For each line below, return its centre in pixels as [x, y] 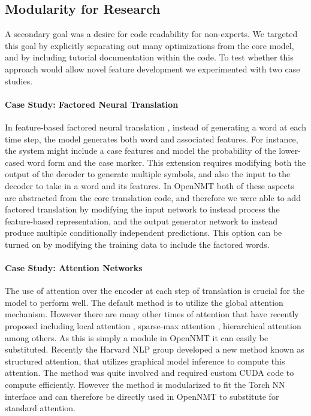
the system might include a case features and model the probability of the [141, 151]
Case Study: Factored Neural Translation [92, 104]
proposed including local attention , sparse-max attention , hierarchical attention [153, 326]
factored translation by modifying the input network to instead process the [142, 209]
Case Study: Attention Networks [74, 268]
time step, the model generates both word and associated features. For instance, [152, 139]
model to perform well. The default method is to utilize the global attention [144, 302]
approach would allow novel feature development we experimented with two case [153, 69]
